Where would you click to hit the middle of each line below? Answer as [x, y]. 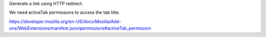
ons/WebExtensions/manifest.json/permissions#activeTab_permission [80, 28]
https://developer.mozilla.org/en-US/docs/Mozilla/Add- [65, 21]
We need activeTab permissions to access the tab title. [65, 13]
